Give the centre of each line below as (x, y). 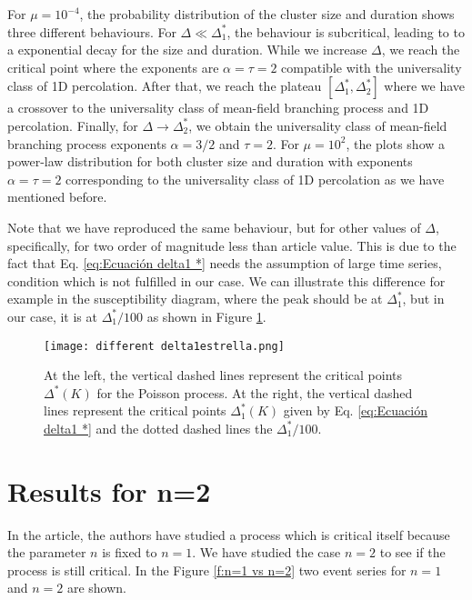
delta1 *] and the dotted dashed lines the (158, 428)
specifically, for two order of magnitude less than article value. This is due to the (232, 245)
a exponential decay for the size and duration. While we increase (187, 50)
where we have (425, 86)
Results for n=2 (109, 490)
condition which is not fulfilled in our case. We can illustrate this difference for (226, 280)
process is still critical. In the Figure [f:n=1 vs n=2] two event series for (207, 570)
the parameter (47, 552)
